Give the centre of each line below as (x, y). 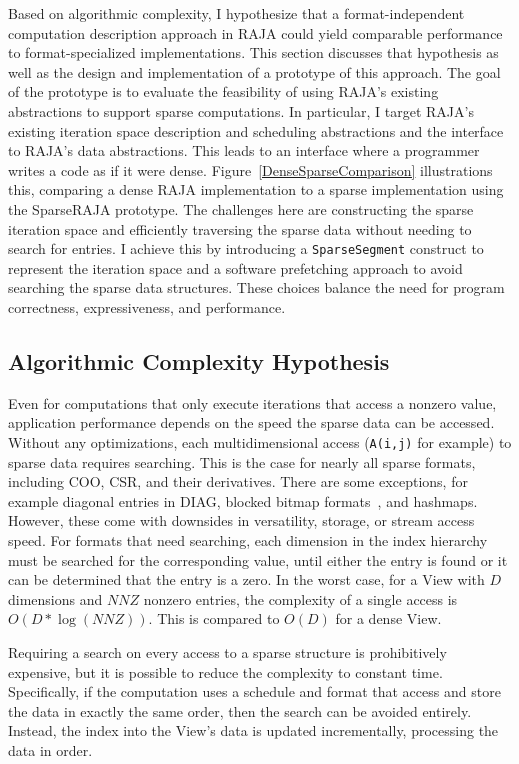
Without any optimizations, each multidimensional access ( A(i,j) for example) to (260, 441)
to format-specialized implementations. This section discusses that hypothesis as (253, 52)
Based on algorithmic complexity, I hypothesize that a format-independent (236, 13)
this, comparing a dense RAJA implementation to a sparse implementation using (256, 189)
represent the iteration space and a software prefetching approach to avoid (235, 267)
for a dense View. (388, 618)
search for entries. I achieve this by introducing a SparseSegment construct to (246, 248)
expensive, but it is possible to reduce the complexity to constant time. (225, 671)
